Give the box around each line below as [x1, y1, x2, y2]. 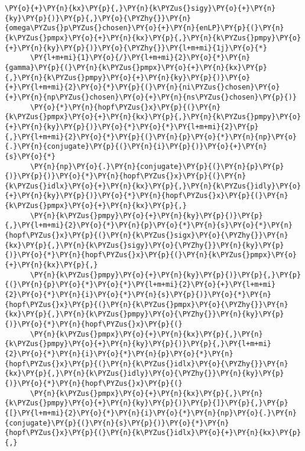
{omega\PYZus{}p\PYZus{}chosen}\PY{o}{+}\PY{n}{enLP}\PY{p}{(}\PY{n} [5, 24, 284, 33]
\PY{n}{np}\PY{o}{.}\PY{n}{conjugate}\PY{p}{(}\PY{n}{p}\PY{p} [30, 162, 284, 171]
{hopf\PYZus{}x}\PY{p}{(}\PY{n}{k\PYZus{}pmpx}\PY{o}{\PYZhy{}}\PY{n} [5, 300, 288, 309]
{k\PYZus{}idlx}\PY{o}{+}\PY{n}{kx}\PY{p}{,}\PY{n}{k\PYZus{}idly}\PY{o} [5, 181, 301, 190]
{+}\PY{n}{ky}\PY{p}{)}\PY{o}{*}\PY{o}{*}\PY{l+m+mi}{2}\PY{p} [5, 122, 259, 131]
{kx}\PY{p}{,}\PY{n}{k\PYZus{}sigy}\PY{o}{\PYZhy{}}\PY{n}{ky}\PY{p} [5, 241, 284, 250]
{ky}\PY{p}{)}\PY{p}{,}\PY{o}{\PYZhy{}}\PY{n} [5, 14, 191, 23]
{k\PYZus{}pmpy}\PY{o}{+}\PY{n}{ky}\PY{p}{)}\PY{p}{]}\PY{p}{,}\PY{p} [5, 399, 288, 408]
